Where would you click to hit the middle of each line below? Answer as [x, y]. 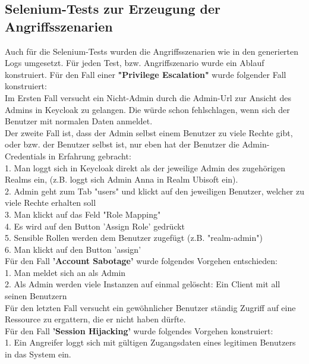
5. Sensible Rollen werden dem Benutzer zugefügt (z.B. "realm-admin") [134, 238]
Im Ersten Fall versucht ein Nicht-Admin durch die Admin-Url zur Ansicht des [148, 97]
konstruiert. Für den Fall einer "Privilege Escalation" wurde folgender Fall [146, 74]
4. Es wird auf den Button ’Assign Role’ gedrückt [95, 226]
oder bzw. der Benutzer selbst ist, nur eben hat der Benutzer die [122, 144]
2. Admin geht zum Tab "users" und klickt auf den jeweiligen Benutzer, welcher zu [155, 191]
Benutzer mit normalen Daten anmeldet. [79, 121]
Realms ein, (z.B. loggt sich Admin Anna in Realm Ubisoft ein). [122, 179]
